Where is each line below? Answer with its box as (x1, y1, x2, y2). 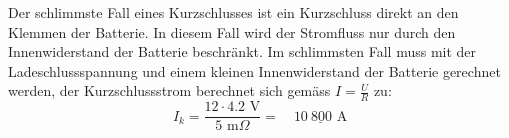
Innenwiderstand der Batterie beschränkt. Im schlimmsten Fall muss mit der (8, 41, 477, 62)
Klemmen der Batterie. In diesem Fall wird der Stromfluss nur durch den (8, 21, 456, 42)
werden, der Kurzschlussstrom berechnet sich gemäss (8, 80, 331, 101)
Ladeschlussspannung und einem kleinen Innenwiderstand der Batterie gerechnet (8, 60, 501, 81)
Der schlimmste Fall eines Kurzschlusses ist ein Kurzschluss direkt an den (8, 2, 459, 22)
